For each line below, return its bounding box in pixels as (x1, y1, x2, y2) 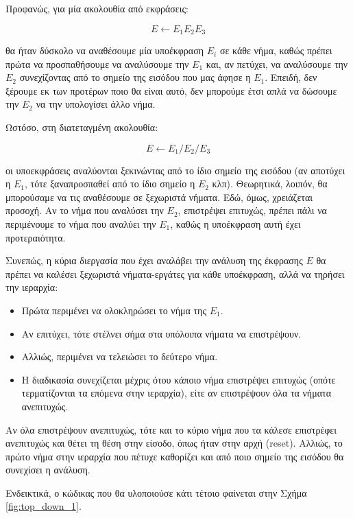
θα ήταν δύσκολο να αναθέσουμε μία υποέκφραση (5, 43, 204, 58)
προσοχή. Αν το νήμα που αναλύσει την (5, 203, 164, 217)
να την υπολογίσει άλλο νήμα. (36, 97, 156, 111)
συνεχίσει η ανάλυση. (5, 462, 90, 477)
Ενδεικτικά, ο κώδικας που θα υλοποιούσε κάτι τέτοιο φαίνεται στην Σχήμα (5, 485, 307, 499)
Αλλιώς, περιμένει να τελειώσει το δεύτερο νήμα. (21, 349, 218, 364)
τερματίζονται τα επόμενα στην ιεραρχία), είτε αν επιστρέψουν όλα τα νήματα (21, 386, 331, 400)
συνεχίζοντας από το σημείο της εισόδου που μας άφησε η (19, 70, 251, 84)
